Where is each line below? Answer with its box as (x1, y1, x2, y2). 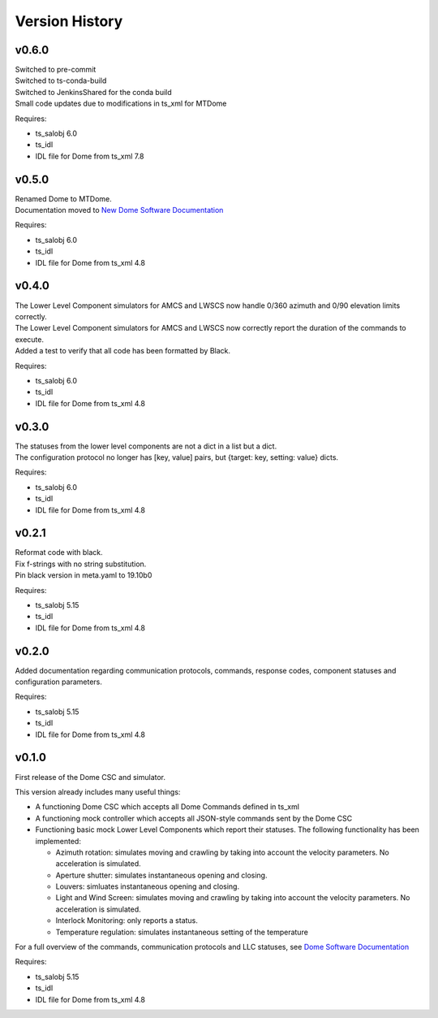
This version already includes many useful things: (15, 786, 181, 796)
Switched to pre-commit (15, 65, 97, 75)
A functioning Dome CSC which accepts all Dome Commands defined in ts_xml (35, 802, 300, 812)
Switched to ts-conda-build (15, 76, 107, 85)
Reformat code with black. (15, 548, 103, 557)
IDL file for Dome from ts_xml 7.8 (35, 151, 144, 161)
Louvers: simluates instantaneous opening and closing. (55, 882, 239, 891)
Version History (15, 12, 123, 30)
